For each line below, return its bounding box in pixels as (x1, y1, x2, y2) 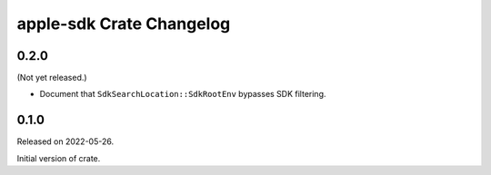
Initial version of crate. (16, 152, 101, 163)
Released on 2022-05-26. (16, 136, 114, 147)
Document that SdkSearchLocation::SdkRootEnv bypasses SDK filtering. (39, 89, 326, 100)
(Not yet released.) (16, 73, 87, 83)
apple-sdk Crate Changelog (16, 14, 231, 34)
